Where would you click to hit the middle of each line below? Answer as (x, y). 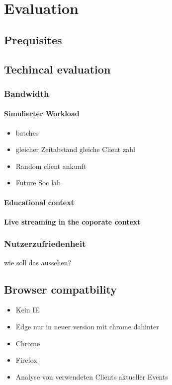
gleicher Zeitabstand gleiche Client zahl (75, 149)
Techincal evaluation (57, 69)
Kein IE (28, 310)
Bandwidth (27, 93)
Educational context (39, 202)
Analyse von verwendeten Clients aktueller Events (92, 376)
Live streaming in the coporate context (72, 221)
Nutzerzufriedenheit (45, 244)
